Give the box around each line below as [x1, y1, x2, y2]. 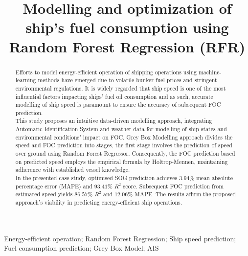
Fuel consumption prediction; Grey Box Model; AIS [4, 243, 159, 253]
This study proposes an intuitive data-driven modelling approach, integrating [15, 116, 212, 125]
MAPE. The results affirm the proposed [135, 190, 236, 198]
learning [15, 76, 36, 84]
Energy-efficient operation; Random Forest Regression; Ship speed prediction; [4, 233, 236, 243]
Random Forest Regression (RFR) [9, 36, 246, 56]
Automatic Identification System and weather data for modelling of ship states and [15, 125, 227, 133]
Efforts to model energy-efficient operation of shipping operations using [15, 68, 197, 76]
